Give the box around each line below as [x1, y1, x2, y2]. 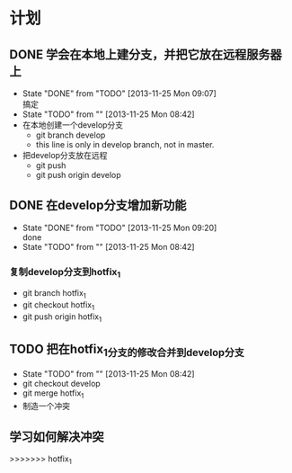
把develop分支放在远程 [22, 150, 108, 160]
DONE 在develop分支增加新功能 [9, 198, 187, 213]
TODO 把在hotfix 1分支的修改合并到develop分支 [9, 342, 245, 360]
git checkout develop [22, 378, 101, 388]
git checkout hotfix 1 [22, 299, 95, 312]
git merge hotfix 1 [22, 388, 84, 400]
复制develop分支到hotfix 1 [9, 265, 121, 280]
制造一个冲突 [22, 400, 70, 411]
